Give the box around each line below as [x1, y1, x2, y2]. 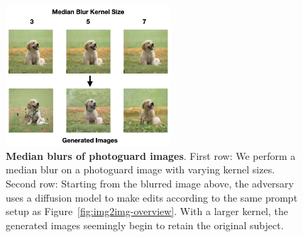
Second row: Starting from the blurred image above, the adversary [6, 176, 294, 191]
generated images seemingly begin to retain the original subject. [6, 217, 284, 232]
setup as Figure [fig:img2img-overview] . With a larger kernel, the [6, 204, 288, 219]
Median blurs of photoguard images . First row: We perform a [6, 148, 296, 163]
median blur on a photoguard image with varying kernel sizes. [6, 162, 275, 177]
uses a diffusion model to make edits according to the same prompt [6, 190, 298, 204]
